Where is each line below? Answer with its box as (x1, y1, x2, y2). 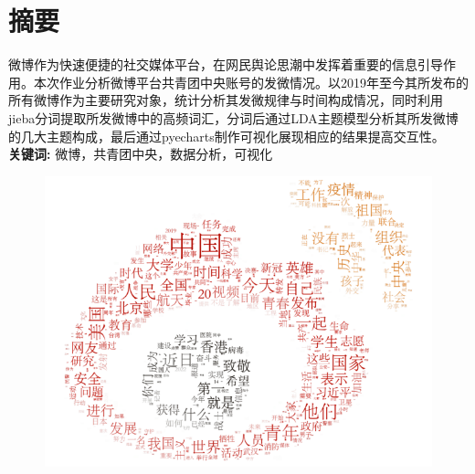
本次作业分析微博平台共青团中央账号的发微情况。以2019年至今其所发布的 (33, 72, 469, 91)
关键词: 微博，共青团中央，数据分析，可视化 (8, 144, 273, 163)
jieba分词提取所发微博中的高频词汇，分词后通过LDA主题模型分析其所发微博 (8, 108, 459, 127)
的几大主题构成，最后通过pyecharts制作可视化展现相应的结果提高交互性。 (8, 126, 445, 145)
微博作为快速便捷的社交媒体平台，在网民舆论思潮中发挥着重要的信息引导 (8, 55, 443, 74)
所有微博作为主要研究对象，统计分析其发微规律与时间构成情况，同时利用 (8, 90, 443, 110)
